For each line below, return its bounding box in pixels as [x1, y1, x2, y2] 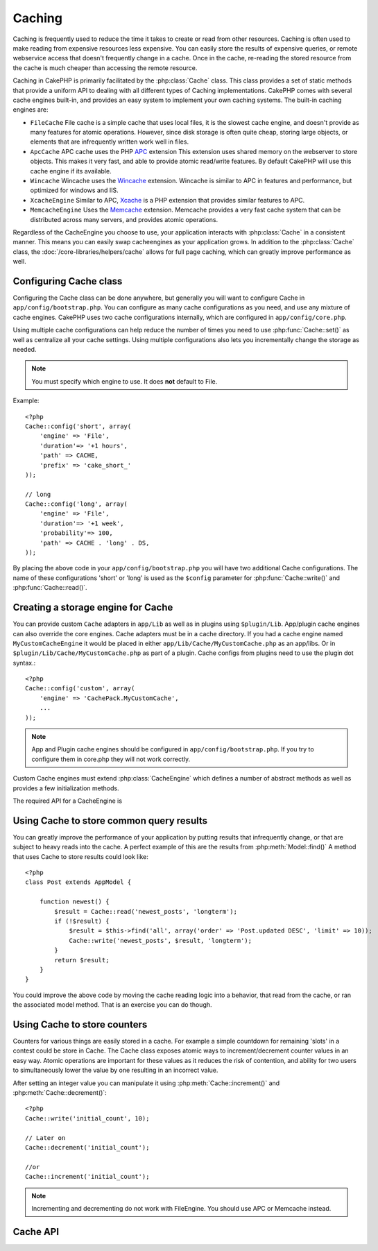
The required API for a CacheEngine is [12, 797, 123, 805]
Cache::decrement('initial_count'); [25, 1143, 150, 1151]
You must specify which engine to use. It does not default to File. [31, 377, 218, 385]
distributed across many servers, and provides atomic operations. [30, 215, 218, 223]
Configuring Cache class [12, 275, 123, 287]
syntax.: [12, 658, 36, 667]
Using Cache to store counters [12, 1019, 148, 1030]
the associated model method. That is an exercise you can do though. [12, 1001, 212, 1009]
